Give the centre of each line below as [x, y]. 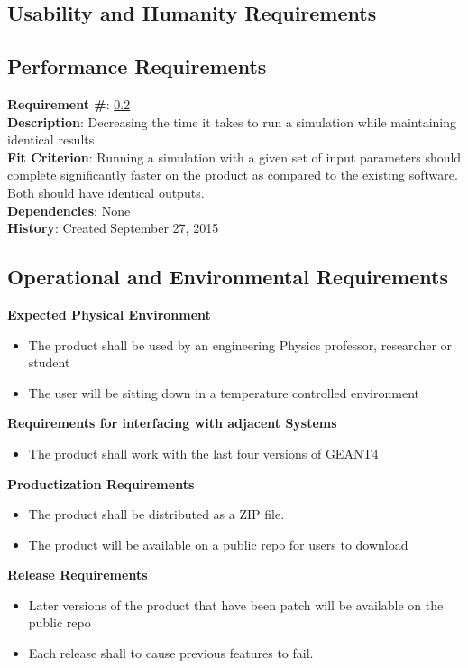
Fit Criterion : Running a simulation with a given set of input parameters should [234, 157]
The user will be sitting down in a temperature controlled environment [224, 392]
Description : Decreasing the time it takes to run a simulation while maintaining [232, 121]
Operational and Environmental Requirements [228, 277]
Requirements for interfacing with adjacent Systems [172, 423]
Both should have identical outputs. [106, 192]
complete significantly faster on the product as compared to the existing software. [233, 175]
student [49, 362]
